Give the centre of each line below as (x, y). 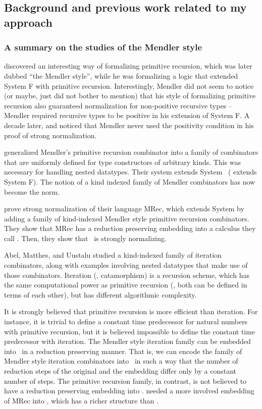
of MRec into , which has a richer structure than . (81, 400)
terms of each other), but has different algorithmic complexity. (100, 294)
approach (28, 22)
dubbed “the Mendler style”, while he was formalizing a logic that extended (121, 75)
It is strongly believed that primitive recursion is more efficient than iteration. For (131, 311)
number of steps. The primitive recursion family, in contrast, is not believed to (125, 381)
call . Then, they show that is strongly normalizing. (85, 238)
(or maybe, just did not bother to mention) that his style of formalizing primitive (130, 96)
